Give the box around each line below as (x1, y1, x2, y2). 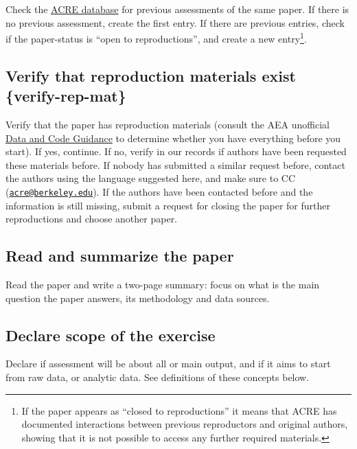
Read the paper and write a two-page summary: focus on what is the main (5, 277, 320, 292)
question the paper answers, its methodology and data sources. (5, 290, 270, 305)
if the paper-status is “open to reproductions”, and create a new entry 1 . (5, 30, 307, 45)
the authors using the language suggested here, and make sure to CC (5, 171, 296, 185)
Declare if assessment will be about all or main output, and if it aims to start (5, 356, 331, 371)
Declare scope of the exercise (5, 324, 216, 345)
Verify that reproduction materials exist (5, 65, 296, 86)
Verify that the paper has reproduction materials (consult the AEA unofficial (5, 117, 330, 132)
